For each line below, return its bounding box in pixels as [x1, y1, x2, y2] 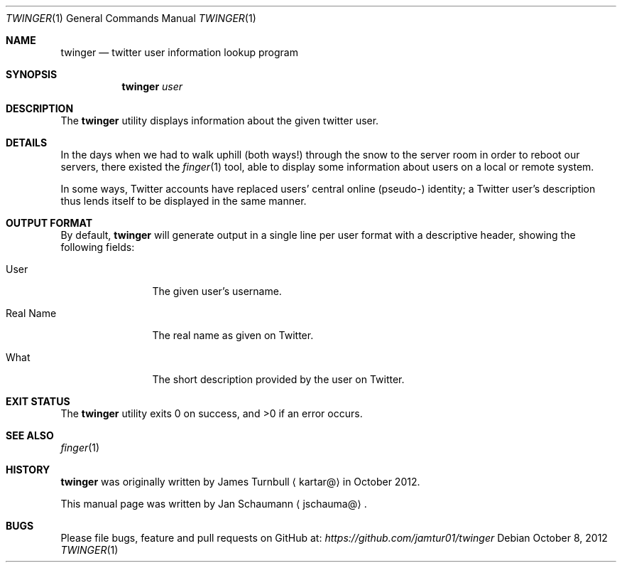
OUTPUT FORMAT [6, 217, 93, 229]
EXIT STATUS [6, 395, 70, 407]
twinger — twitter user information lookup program [60, 46, 298, 58]
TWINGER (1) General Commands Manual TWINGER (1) [6, 12, 256, 24]
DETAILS [6, 136, 48, 149]
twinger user [121, 80, 183, 92]
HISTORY [6, 463, 50, 476]
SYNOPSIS [6, 68, 58, 80]
